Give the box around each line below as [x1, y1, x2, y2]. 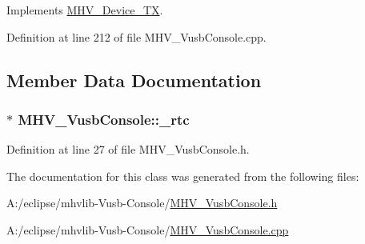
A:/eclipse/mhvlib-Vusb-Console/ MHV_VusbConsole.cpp [6, 221, 289, 238]
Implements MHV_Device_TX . [6, 2, 163, 18]
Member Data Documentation [6, 67, 262, 92]
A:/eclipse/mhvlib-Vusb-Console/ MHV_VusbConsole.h [6, 194, 278, 211]
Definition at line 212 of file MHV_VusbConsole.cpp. [6, 28, 267, 45]
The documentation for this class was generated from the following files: [6, 167, 359, 184]
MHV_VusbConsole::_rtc [18, 109, 190, 129]
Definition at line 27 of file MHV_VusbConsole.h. [6, 141, 250, 158]
